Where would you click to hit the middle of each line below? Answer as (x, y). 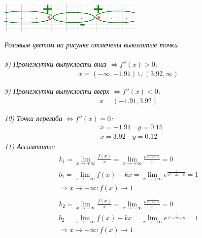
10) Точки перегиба (34, 118)
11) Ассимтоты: (30, 146)
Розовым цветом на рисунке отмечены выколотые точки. (92, 45)
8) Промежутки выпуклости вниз (55, 64)
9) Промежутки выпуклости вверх (57, 91)
